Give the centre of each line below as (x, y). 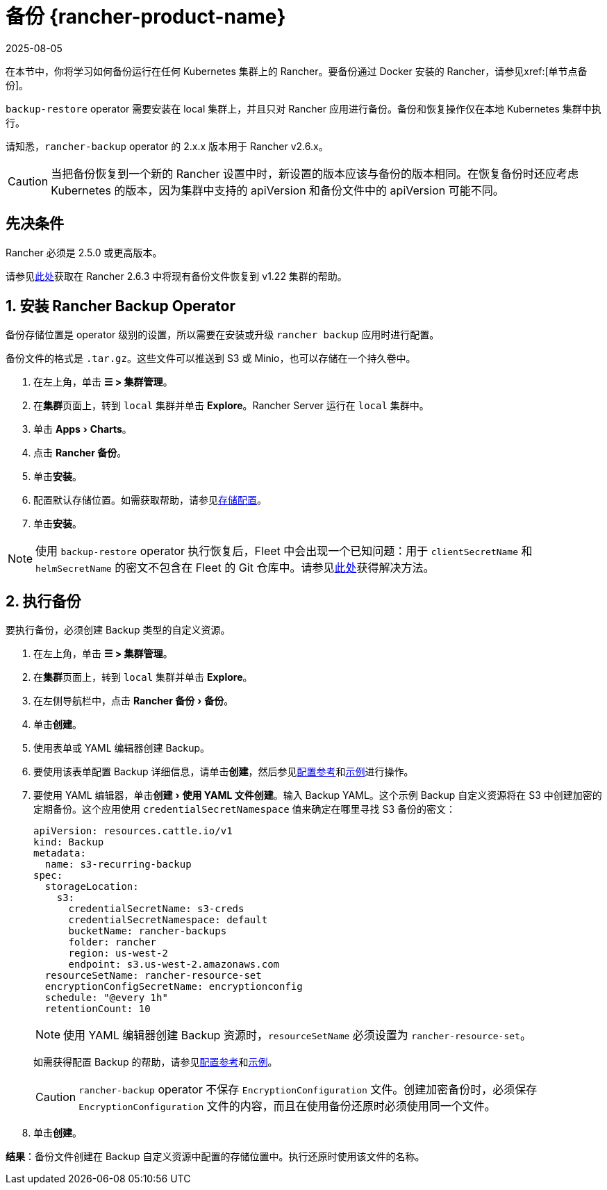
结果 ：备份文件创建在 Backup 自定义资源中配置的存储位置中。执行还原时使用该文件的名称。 (215, 1157)
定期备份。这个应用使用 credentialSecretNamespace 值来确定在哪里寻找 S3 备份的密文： (245, 809)
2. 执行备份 (43, 601)
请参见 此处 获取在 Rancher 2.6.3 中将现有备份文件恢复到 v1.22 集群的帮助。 (176, 276)
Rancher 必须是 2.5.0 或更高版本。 (84, 252)
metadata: (60, 853)
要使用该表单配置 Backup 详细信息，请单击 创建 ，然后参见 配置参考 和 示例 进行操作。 (224, 772)
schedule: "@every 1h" (106, 998)
